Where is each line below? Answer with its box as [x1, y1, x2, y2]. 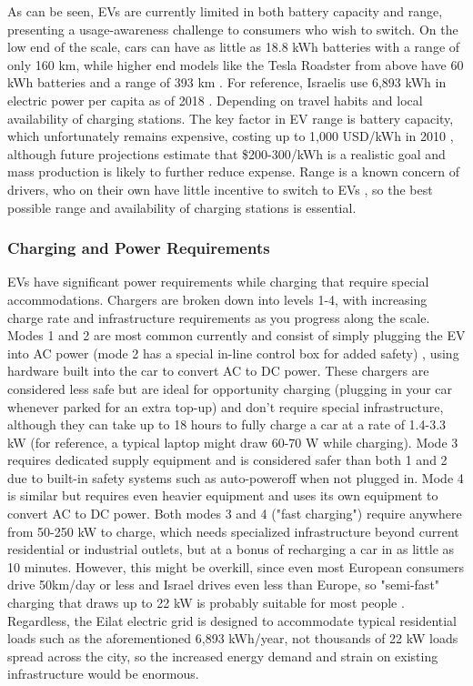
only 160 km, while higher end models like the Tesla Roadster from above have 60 [7, 55, 464, 74]
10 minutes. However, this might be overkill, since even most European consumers [7, 557, 465, 576]
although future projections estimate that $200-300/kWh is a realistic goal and [7, 144, 446, 163]
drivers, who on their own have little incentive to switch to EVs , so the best [7, 179, 433, 198]
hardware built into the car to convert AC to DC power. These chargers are [7, 361, 429, 380]
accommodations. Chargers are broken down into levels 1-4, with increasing [7, 289, 428, 308]
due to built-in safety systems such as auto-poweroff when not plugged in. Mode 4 [7, 468, 464, 487]
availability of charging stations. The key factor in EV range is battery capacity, [7, 108, 454, 127]
